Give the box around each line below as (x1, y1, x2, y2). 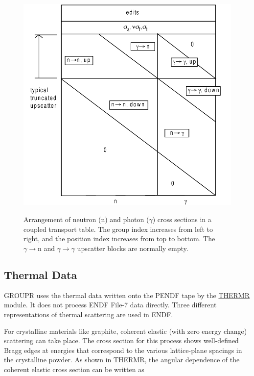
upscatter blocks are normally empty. (77, 243, 188, 253)
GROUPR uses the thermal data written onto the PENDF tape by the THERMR (4, 290, 250, 300)
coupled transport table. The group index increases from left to (23, 224, 213, 234)
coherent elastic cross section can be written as (4, 364, 144, 374)
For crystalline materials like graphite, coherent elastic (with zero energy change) (4, 326, 247, 336)
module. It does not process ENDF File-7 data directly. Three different (4, 300, 217, 310)
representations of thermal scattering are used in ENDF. (4, 309, 173, 319)
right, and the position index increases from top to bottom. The (23, 233, 215, 244)
